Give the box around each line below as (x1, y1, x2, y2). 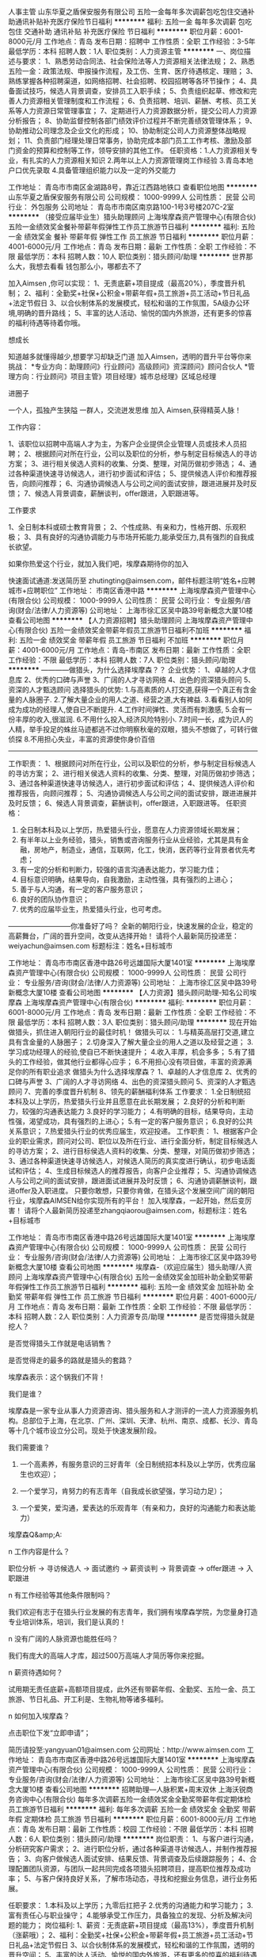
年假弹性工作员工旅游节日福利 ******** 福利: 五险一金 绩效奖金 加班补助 (8, 1282, 245, 1291)
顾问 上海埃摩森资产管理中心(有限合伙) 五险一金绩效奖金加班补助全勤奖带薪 (8, 1272, 253, 1281)
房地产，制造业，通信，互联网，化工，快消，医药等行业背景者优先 (33, 845, 249, 854)
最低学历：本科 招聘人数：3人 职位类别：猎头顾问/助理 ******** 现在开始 (17, 1017, 257, 1027)
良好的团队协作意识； (19, 894, 89, 904)
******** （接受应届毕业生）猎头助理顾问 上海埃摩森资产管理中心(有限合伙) (8, 213, 256, 221)
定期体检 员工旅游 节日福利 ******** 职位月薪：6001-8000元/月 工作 (23, 1814, 249, 1824)
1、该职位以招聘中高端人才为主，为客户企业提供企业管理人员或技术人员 (8, 439, 240, 448)
